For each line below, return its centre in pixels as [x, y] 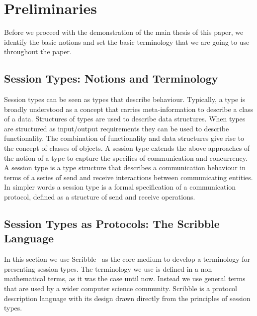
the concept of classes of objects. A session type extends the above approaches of [127, 148]
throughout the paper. [38, 52]
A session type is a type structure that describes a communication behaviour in [125, 167]
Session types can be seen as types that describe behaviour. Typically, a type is [125, 99]
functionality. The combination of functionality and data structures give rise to [124, 138]
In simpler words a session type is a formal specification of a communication [120, 187]
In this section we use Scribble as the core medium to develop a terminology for [127, 259]
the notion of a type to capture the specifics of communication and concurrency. [126, 158]
